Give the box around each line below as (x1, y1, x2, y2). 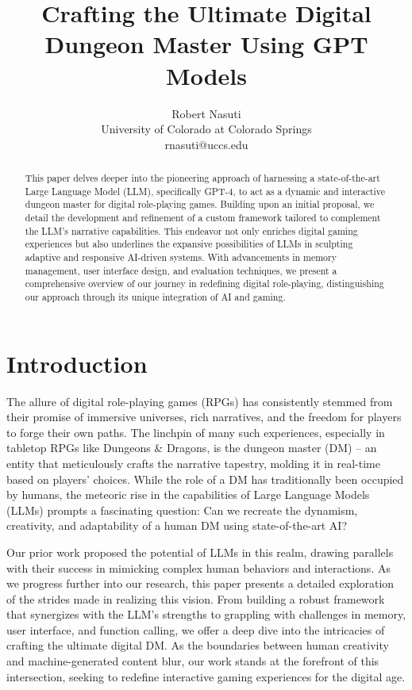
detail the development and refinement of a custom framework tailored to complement (25, 211, 381, 224)
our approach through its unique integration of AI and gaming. (25, 289, 286, 303)
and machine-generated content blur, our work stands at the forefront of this (6, 653, 379, 669)
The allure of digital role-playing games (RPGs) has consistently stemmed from (6, 393, 393, 409)
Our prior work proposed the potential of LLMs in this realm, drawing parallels (6, 543, 394, 560)
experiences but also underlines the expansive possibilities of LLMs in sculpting (25, 237, 353, 251)
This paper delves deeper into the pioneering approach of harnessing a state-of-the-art (25, 171, 380, 185)
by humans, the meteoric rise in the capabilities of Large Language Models (6, 486, 370, 503)
